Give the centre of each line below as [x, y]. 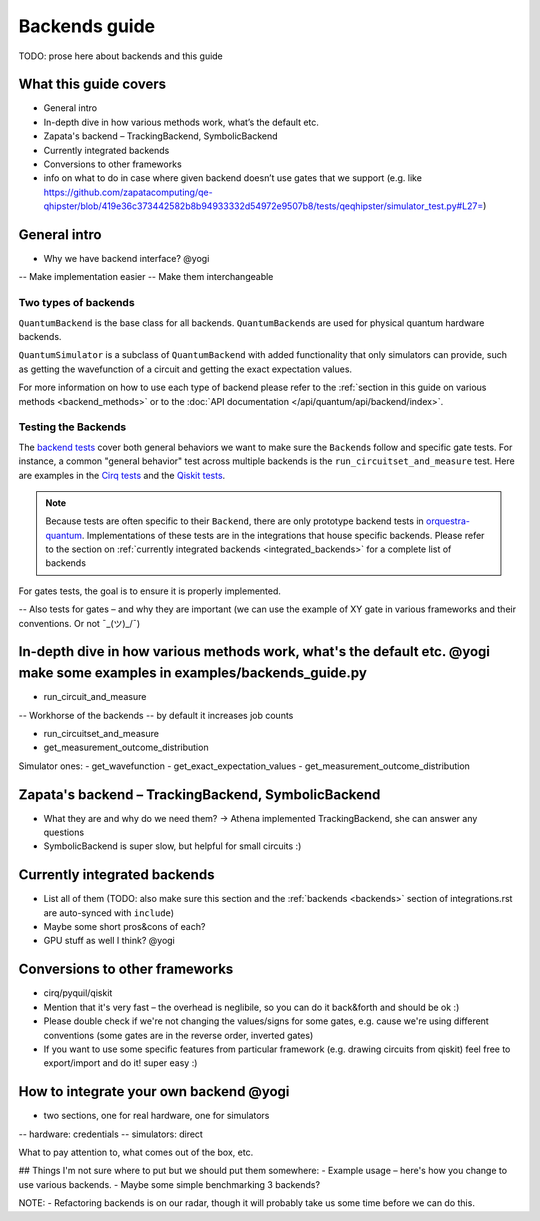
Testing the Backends [72, 427]
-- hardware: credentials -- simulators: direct [111, 1134]
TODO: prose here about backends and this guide [121, 56]
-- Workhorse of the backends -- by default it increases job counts [156, 715]
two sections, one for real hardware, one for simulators [156, 1116]
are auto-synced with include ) [109, 912]
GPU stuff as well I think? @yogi [109, 941]
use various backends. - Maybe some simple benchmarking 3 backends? [169, 1184]
